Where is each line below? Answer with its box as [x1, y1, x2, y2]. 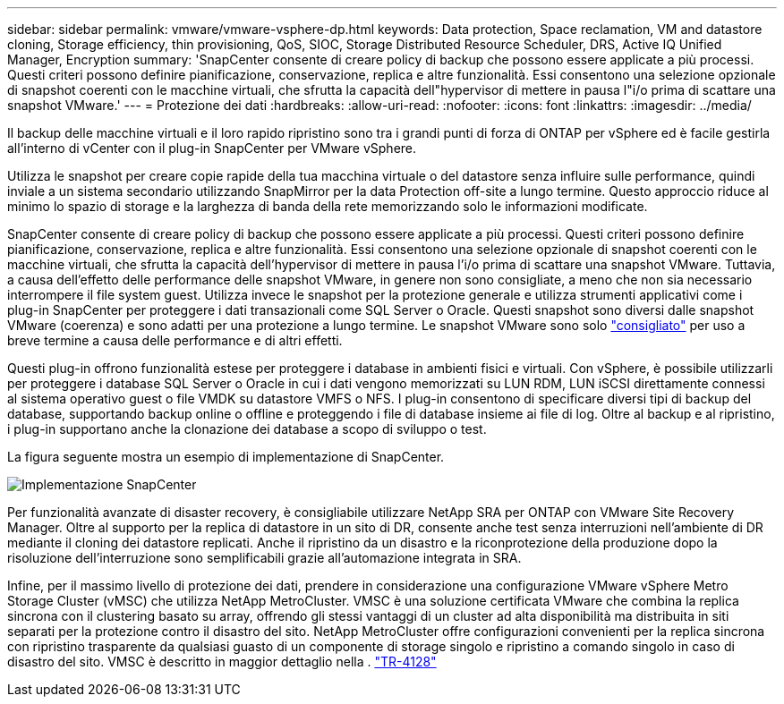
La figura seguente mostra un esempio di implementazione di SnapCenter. [7, 449, 445, 464]
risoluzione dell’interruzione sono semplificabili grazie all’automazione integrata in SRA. [7, 550, 522, 565]
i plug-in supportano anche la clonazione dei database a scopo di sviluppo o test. [7, 421, 487, 437]
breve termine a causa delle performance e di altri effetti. [7, 333, 343, 348]
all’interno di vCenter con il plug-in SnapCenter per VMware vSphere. [7, 140, 417, 156]
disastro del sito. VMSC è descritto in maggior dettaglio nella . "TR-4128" [7, 654, 437, 669]
